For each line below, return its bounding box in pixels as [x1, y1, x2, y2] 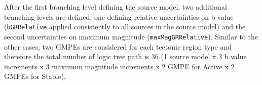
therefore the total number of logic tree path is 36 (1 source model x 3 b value [4, 51, 247, 62]
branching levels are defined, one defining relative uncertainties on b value [4, 11, 234, 22]
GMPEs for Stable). [4, 71, 66, 81]
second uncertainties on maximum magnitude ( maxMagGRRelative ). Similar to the [4, 31, 258, 41]
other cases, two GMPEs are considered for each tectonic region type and [4, 41, 232, 52]
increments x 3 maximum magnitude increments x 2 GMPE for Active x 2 [4, 61, 235, 71]
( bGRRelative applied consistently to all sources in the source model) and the [4, 21, 246, 32]
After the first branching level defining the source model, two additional [4, 2, 227, 12]
